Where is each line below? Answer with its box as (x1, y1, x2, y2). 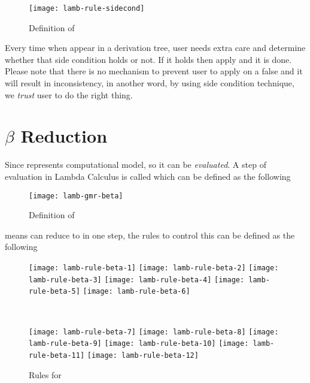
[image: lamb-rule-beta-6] (83, 287, 190, 296)
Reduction (20, 123, 108, 148)
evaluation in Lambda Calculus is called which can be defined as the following (5, 170, 291, 182)
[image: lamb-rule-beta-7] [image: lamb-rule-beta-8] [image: (29, 327, 279, 336)
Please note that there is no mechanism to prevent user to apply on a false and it (5, 65, 303, 77)
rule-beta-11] (29, 351, 85, 360)
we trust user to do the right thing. (5, 88, 133, 101)
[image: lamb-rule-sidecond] (29, 4, 145, 13)
